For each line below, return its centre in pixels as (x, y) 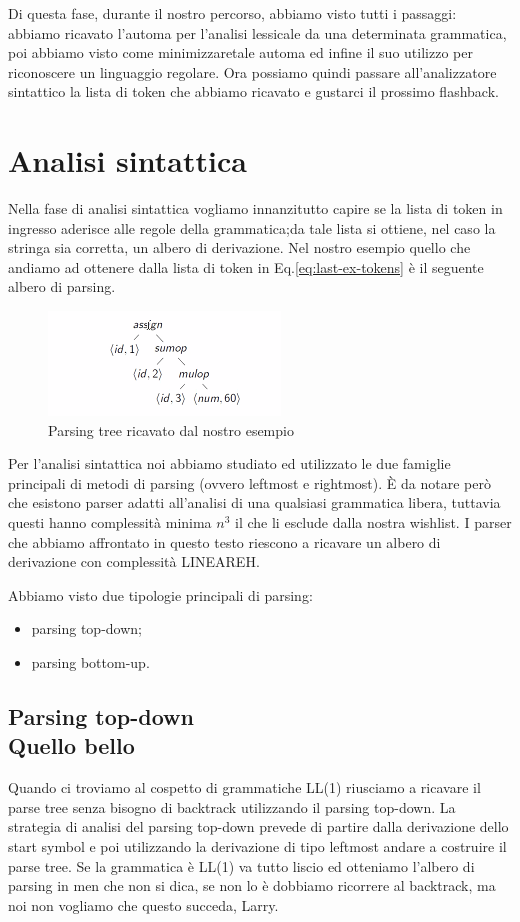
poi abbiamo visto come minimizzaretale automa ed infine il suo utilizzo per (240, 52)
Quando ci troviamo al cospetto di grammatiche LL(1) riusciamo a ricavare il (244, 787)
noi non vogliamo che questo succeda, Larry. (143, 904)
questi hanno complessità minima (110, 522)
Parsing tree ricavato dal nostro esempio (171, 429)
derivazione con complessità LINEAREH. (134, 561)
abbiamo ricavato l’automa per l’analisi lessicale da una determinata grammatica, (257, 32)
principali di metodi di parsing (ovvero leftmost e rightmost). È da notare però (249, 482)
